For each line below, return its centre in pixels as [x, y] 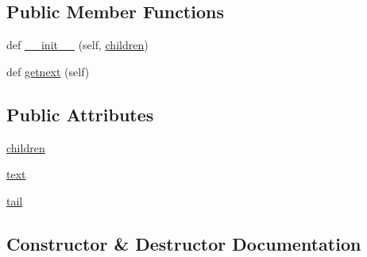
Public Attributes [80, 114]
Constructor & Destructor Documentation [184, 243]
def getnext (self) [48, 71]
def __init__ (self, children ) [77, 45]
